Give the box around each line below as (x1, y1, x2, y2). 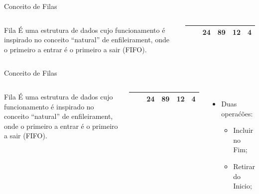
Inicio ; (233, 181, 252, 191)
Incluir (233, 125, 254, 135)
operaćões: (221, 108, 253, 118)
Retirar (233, 161, 255, 171)
